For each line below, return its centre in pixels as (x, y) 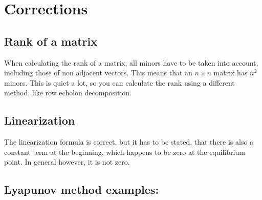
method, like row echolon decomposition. (68, 93)
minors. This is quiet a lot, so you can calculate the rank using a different (119, 82)
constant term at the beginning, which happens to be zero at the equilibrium (125, 152)
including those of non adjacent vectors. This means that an (98, 73)
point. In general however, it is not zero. (67, 162)
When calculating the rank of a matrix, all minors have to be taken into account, (131, 62)
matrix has (231, 73)
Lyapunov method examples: (82, 189)
